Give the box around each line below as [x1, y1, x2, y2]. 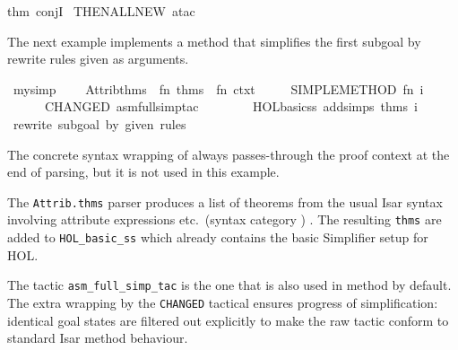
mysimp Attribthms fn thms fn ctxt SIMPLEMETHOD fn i [13, 79, 424, 98]
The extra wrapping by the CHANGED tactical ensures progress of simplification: [7, 293, 438, 311]
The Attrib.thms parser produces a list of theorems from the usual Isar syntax [7, 192, 443, 211]
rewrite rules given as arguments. [7, 49, 189, 68]
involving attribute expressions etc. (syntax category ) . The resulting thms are [7, 210, 442, 229]
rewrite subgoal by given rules [13, 114, 186, 133]
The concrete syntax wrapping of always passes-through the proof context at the [7, 144, 450, 163]
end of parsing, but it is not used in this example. [7, 162, 280, 181]
